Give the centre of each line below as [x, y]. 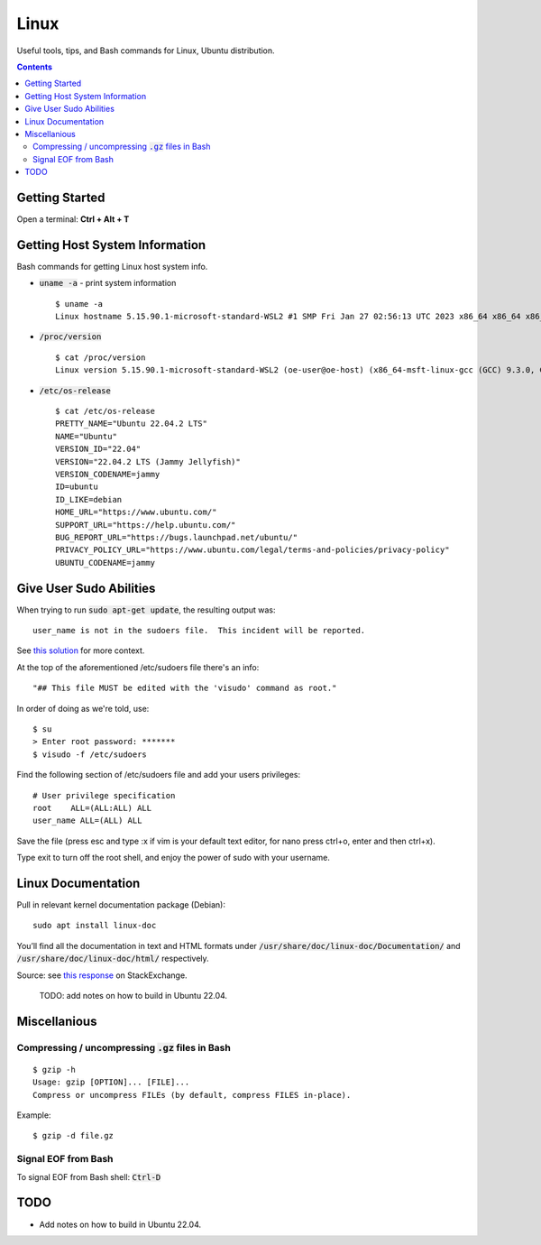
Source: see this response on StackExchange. [102, 975]
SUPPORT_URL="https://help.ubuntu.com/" [146, 525]
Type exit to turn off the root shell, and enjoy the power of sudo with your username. [174, 858]
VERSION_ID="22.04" [98, 449]
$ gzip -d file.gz [73, 1136]
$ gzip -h [54, 1070]
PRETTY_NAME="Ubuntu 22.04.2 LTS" [131, 424]
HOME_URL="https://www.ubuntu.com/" [136, 512]
